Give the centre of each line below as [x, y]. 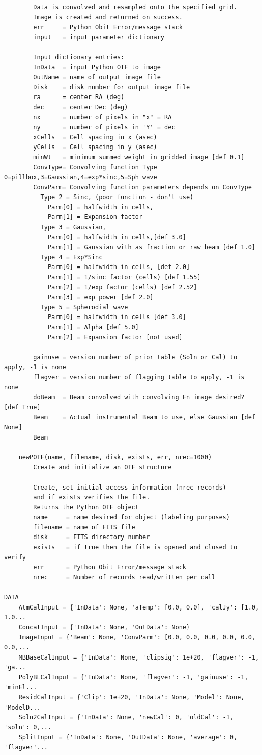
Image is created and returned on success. [108, 17]
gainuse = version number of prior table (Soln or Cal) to [135, 357]
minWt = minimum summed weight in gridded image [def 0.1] [139, 157]
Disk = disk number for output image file [112, 87]
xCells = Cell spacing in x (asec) [95, 137]
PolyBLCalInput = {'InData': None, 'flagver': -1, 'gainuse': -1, [133, 677]
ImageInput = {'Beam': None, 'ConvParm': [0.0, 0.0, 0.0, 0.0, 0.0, [137, 637]
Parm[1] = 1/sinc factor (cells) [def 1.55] [124, 277]
